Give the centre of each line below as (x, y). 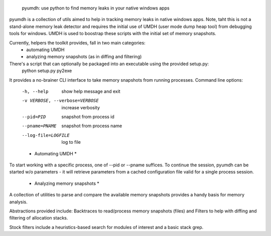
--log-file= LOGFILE (46, 135)
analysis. (18, 202)
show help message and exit (91, 91)
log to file (71, 142)
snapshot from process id (88, 117)
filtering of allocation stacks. (39, 218)
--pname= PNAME (39, 126)
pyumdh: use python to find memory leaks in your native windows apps (96, 8)
